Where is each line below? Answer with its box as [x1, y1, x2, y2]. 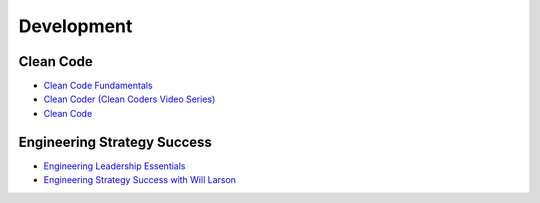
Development [18, 15, 133, 37]
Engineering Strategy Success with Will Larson [43, 174, 237, 186]
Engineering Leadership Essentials [43, 160, 186, 172]
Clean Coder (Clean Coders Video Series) [43, 93, 216, 105]
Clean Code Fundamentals [43, 80, 154, 92]
